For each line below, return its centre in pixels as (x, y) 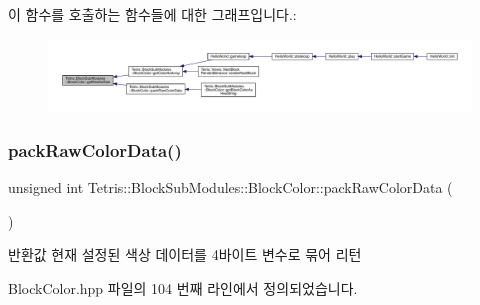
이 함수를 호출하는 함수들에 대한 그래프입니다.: (152, 14)
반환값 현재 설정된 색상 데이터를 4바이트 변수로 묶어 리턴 (185, 254)
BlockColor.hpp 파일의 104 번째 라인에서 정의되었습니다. (183, 288)
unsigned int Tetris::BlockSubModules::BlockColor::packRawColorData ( (230, 187)
